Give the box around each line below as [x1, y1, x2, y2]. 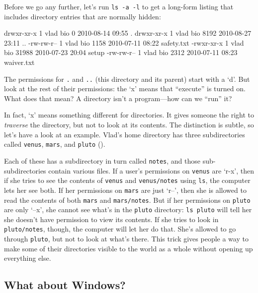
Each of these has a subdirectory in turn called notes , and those [4, 155, 200, 166]
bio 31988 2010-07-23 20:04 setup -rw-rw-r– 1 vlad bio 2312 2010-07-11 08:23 [4, 47, 238, 58]
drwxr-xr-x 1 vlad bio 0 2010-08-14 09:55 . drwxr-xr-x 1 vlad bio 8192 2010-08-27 [4, 28, 252, 38]
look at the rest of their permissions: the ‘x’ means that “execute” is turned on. [4, 83, 246, 94]
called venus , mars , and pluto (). [4, 139, 105, 149]
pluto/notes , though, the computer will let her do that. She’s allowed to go [4, 224, 236, 234]
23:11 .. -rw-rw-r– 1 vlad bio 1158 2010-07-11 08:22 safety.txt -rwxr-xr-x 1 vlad [4, 37, 244, 48]
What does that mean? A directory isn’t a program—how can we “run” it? [4, 93, 232, 103]
